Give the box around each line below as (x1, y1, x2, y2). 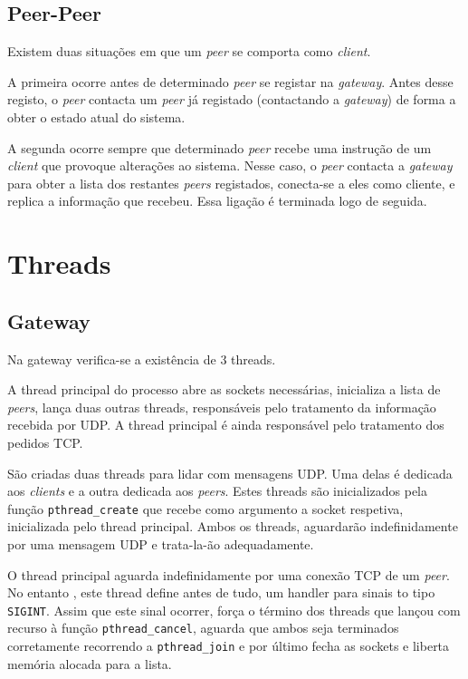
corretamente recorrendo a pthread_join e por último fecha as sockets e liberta (7, 636, 450, 655)
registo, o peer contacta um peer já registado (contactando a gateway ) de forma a (7, 90, 456, 109)
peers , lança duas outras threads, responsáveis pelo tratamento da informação (7, 397, 436, 416)
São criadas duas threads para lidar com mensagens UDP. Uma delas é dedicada (7, 463, 453, 482)
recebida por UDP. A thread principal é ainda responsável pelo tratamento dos (7, 415, 444, 434)
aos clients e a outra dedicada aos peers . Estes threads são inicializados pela (7, 481, 428, 500)
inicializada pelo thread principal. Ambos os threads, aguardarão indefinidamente (7, 517, 458, 536)
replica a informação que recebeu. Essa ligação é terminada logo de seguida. (7, 191, 427, 210)
